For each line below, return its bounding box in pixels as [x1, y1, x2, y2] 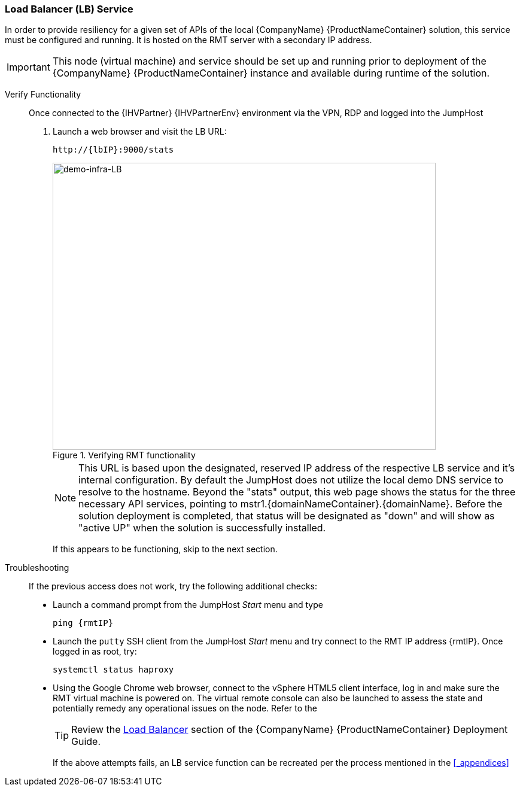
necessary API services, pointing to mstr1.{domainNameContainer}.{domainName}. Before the [78, 498, 503, 510]
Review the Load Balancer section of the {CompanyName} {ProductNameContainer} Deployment [71, 723, 508, 736]
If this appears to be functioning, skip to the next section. [53, 544, 278, 555]
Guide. [71, 735, 101, 748]
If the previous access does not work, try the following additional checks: [29, 581, 318, 592]
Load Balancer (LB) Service [5, 3, 133, 15]
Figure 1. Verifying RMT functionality [53, 450, 196, 461]
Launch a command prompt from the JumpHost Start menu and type [53, 600, 323, 610]
